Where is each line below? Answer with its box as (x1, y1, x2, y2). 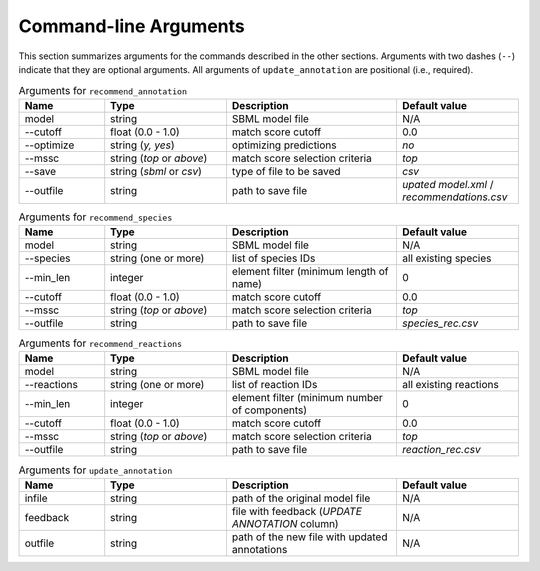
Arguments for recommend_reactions (18, 336, 183, 350)
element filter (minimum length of (231, 265, 389, 279)
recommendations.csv (401, 190, 508, 204)
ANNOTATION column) (231, 516, 339, 530)
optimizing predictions (231, 138, 337, 152)
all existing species (401, 251, 492, 265)
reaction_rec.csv (401, 443, 482, 457)
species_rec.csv (401, 316, 479, 330)
